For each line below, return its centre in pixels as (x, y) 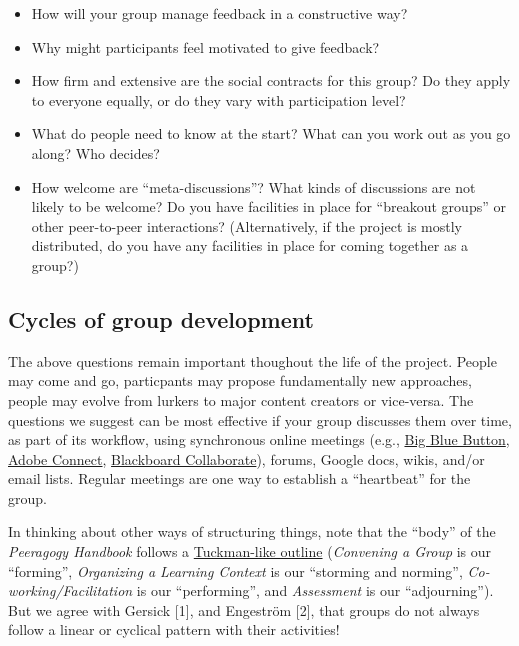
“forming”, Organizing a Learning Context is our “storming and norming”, (235, 570)
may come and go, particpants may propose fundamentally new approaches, (240, 380)
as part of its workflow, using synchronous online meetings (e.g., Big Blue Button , (259, 439)
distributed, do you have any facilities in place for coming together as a (250, 245)
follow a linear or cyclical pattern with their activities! (174, 629)
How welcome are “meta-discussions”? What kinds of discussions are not (253, 186)
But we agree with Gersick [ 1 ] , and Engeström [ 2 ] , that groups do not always (244, 609)
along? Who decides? (95, 152)
